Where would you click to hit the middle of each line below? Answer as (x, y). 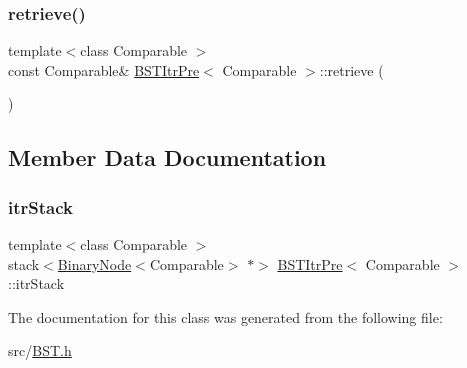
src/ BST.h (40, 350)
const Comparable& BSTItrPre (104, 69)
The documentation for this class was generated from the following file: (225, 316)
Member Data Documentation (167, 157)
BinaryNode (94, 263)
